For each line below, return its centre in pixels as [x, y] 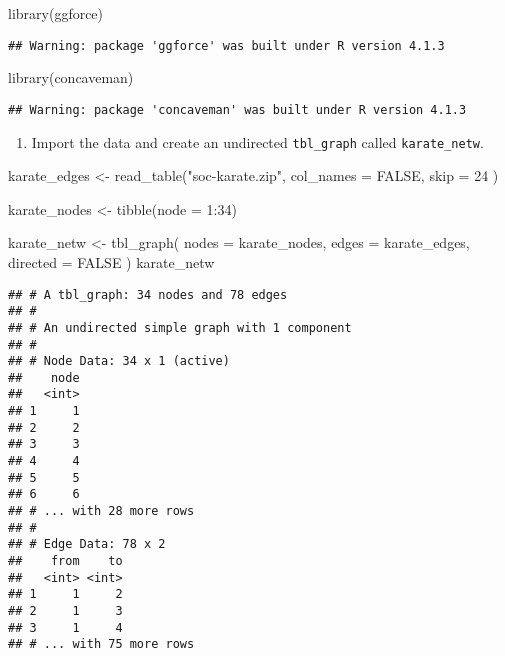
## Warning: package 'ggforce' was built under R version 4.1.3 [226, 45]
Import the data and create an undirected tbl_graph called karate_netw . [257, 141]
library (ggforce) [56, 13]
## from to [65, 561]
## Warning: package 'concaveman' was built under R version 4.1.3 [237, 109]
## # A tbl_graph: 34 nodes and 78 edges [148, 294]
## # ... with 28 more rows [101, 511]
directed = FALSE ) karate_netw [111, 261]
